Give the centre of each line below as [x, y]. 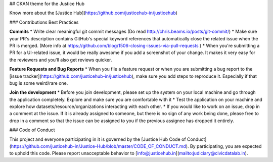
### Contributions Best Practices [44, 22]
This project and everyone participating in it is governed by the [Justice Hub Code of [98, 139]
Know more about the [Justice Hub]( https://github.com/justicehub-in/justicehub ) [94, 13]
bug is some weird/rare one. [39, 83]
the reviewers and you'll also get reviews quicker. [61, 60]
